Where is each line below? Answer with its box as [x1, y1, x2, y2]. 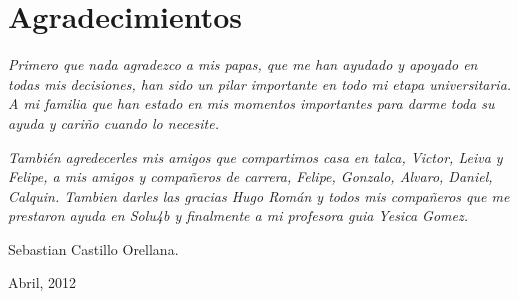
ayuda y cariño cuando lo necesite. [8, 112, 219, 133]
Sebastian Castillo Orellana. [8, 238, 179, 259]
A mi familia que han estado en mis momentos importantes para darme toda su [8, 93, 495, 114]
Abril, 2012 [8, 272, 77, 293]
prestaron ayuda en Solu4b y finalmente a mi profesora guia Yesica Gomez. [8, 205, 468, 226]
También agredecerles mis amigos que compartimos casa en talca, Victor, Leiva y [8, 146, 503, 167]
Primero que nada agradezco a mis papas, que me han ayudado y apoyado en [8, 54, 478, 75]
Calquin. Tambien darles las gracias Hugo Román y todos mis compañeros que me [8, 185, 510, 206]
